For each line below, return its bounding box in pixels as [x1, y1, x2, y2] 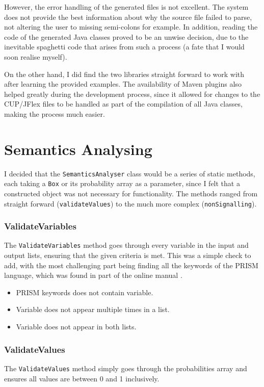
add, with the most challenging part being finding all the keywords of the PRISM [4, 260, 258, 270]
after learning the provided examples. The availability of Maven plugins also [4, 79, 242, 89]
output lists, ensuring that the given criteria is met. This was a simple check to [4, 250, 251, 261]
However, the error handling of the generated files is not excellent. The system [4, 2, 249, 12]
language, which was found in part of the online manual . [4, 270, 182, 280]
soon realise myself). [4, 51, 67, 62]
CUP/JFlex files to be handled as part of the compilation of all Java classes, [4, 98, 243, 109]
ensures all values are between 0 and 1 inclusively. [4, 373, 160, 383]
